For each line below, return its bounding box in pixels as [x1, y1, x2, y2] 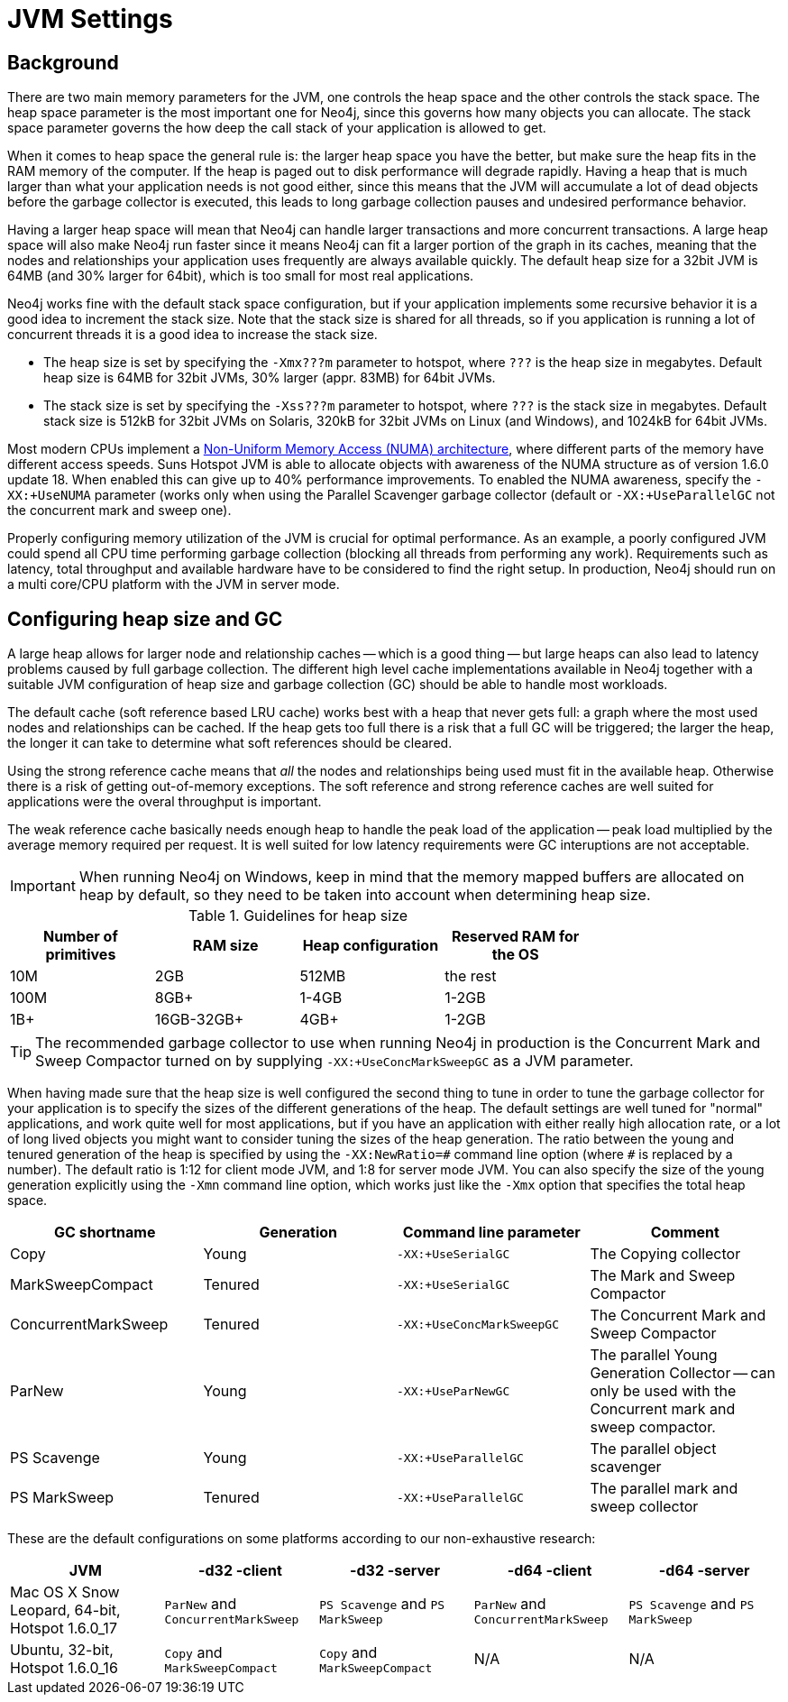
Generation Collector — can [590, 1364, 775, 1383]
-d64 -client [507, 1561, 592, 1580]
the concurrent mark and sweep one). [7, 502, 232, 519]
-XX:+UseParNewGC [397, 1384, 510, 1398]
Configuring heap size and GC [7, 607, 283, 630]
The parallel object [590, 1440, 717, 1458]
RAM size [192, 936, 259, 955]
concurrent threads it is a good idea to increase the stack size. [7, 327, 378, 343]
